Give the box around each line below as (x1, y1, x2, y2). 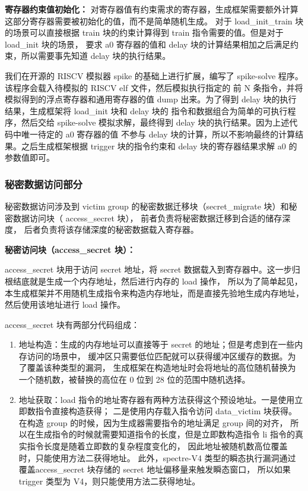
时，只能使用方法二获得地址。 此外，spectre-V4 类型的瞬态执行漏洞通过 (18, 451, 296, 464)
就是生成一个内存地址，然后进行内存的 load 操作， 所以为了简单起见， (29, 274, 303, 287)
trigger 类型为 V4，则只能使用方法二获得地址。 (18, 474, 201, 487)
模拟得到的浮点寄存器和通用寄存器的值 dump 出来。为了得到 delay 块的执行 (5, 93, 297, 105)
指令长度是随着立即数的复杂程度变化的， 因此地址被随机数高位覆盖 (27, 440, 288, 452)
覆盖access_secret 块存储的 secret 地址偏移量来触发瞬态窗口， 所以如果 (18, 463, 291, 476)
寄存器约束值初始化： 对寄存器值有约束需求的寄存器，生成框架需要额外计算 (5, 3, 299, 15)
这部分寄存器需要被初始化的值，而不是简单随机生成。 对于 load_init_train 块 (5, 14, 304, 27)
